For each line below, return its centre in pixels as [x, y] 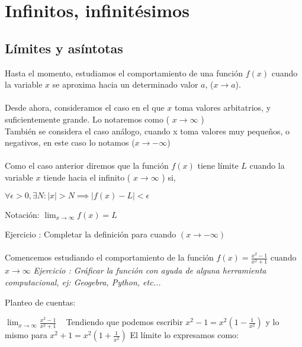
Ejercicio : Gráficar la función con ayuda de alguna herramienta [150, 270]
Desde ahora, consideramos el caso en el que [85, 107]
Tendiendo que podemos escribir [124, 322]
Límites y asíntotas [64, 48]
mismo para [26, 335]
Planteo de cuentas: [40, 302]
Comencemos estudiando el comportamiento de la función [109, 257]
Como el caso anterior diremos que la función [87, 166]
